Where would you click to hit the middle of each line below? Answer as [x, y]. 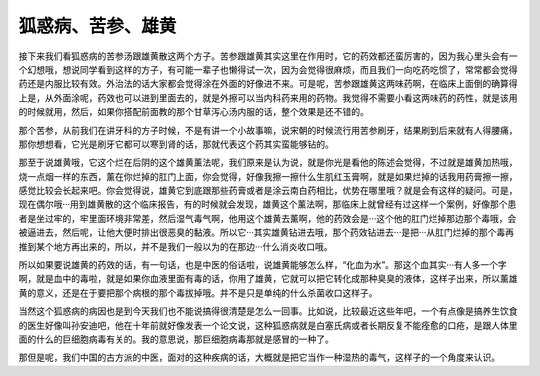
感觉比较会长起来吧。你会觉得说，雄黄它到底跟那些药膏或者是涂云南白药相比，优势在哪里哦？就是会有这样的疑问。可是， [268, 191]
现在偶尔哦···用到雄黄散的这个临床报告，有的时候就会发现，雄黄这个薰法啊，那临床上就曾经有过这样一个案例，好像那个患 [267, 204]
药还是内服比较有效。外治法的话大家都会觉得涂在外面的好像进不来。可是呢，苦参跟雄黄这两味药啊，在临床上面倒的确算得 [268, 84]
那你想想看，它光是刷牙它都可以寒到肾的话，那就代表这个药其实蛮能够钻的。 [176, 144]
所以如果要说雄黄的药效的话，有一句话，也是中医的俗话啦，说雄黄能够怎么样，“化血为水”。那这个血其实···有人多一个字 [262, 265]
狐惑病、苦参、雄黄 [97, 26]
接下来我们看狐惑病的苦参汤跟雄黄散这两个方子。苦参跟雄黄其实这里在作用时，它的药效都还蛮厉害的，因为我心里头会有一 [268, 56]
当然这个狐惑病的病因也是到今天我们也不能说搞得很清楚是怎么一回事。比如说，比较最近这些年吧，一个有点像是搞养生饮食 [268, 311]
